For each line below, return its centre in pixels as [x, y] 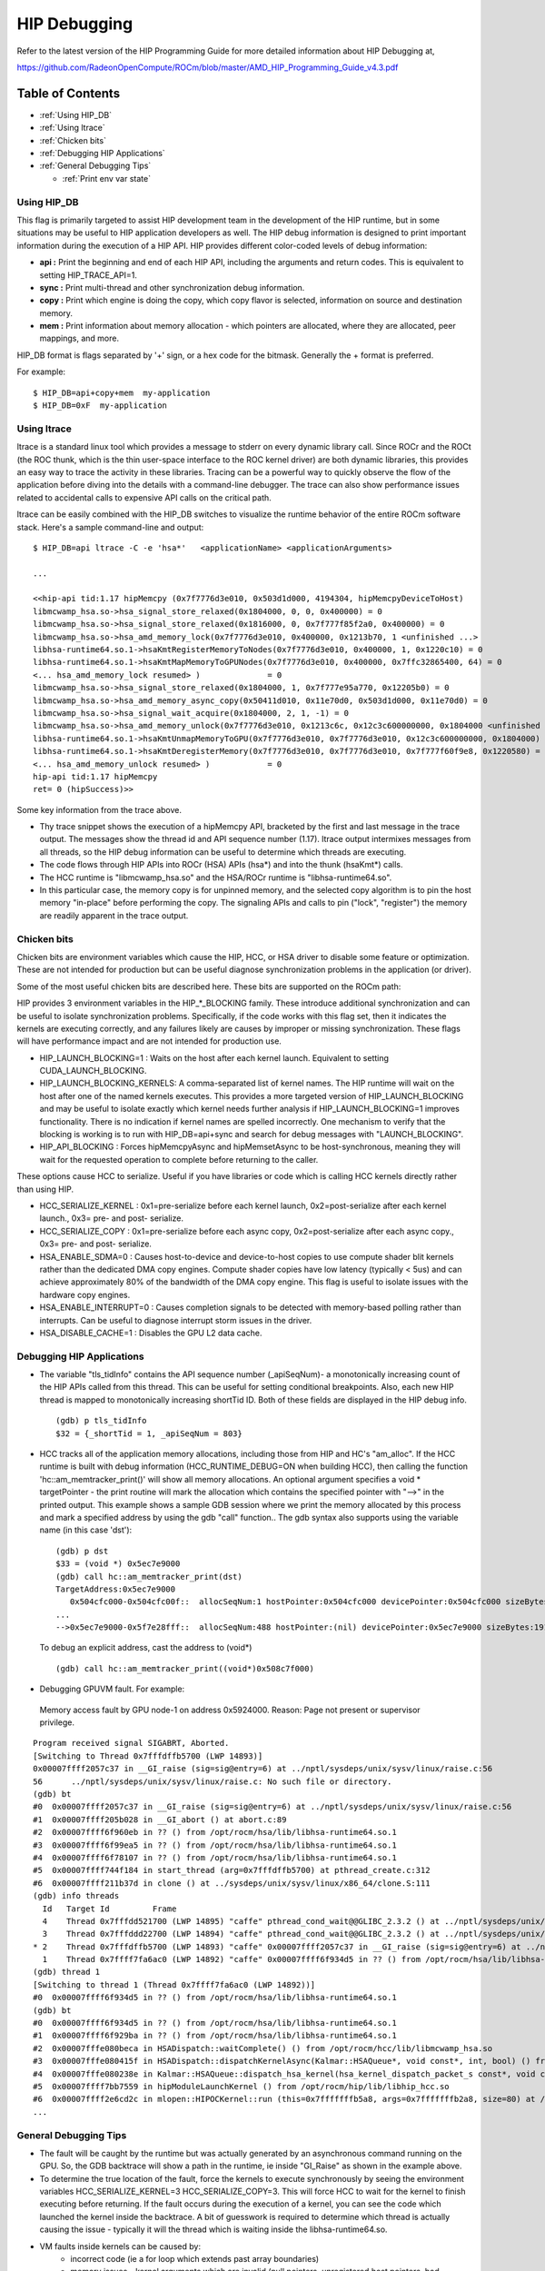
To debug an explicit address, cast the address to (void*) [146, 1648]
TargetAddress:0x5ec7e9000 [116, 1589]
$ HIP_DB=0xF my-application [100, 406]
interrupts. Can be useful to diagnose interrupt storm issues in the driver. [176, 1320]
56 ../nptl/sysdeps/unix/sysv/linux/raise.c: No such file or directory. [213, 1781]
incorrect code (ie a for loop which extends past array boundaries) [195, 2259]
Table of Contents [69, 93]
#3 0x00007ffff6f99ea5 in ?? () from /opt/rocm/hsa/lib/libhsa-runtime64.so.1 [215, 1845]
